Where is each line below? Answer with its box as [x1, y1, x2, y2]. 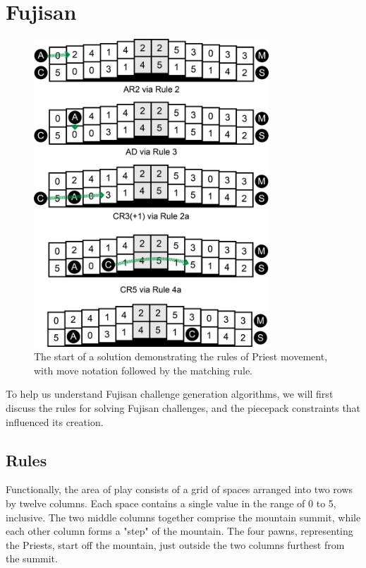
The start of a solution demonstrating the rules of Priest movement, [34, 349, 328, 364]
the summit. [6, 551, 58, 566]
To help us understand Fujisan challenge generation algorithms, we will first [6, 386, 334, 401]
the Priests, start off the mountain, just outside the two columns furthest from [6, 537, 345, 552]
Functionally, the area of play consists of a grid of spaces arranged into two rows [6, 482, 353, 497]
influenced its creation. [6, 414, 104, 429]
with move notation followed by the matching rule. [34, 362, 252, 377]
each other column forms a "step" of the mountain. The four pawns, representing [6, 523, 353, 538]
